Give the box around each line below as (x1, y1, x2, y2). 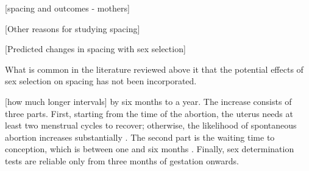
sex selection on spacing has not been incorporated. (5, 75, 197, 87)
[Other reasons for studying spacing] (5, 22, 140, 35)
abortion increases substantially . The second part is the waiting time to (5, 130, 275, 143)
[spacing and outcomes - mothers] (5, 2, 130, 14)
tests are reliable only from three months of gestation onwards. (5, 154, 240, 167)
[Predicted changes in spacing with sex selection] (5, 42, 186, 55)
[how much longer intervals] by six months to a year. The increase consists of (5, 95, 292, 107)
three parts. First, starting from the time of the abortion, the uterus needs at (5, 107, 293, 119)
